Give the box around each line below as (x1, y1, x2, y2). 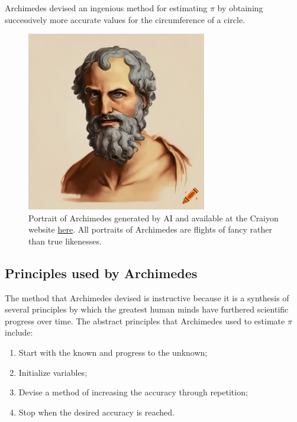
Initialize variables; (18, 366, 88, 378)
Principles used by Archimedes (5, 263, 198, 282)
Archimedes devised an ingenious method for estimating (5, 2, 208, 14)
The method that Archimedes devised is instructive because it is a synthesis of (5, 291, 289, 304)
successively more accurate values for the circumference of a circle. (5, 13, 246, 25)
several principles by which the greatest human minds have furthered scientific (5, 303, 289, 315)
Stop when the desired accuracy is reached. (18, 405, 175, 418)
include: (5, 326, 33, 339)
